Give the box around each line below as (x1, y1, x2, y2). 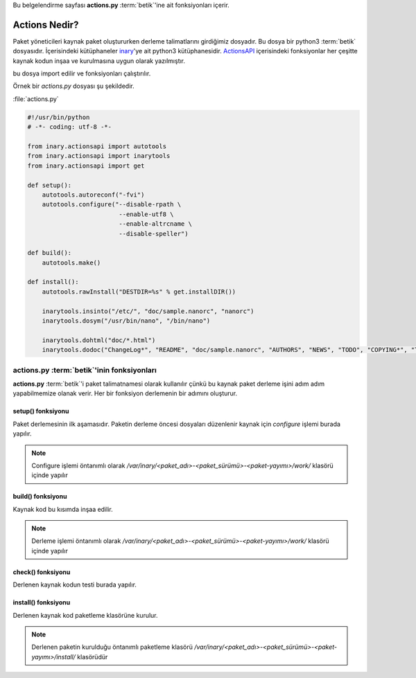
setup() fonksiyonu (12, 407, 69, 416)
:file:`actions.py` (12, 94, 59, 103)
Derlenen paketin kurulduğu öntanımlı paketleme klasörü (31, 643, 193, 651)
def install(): (27, 278, 79, 286)
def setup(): (27, 181, 72, 189)
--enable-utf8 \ (119, 210, 174, 218)
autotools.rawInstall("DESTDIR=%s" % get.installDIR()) (42, 287, 236, 296)
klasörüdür (77, 652, 108, 661)
